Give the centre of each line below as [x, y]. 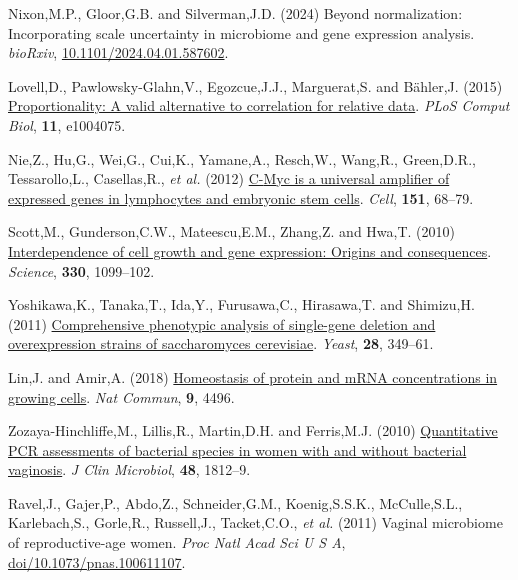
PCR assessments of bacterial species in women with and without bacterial [237, 449]
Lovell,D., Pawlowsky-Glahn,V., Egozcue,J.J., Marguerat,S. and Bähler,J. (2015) [255, 85]
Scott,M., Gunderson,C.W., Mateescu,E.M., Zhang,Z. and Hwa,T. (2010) [231, 231]
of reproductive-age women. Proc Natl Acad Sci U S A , [177, 542]
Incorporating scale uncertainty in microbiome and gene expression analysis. [241, 32]
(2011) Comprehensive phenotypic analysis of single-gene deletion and [222, 323]
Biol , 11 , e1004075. [67, 124]
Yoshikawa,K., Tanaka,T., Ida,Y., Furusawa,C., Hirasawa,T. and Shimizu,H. [241, 304]
